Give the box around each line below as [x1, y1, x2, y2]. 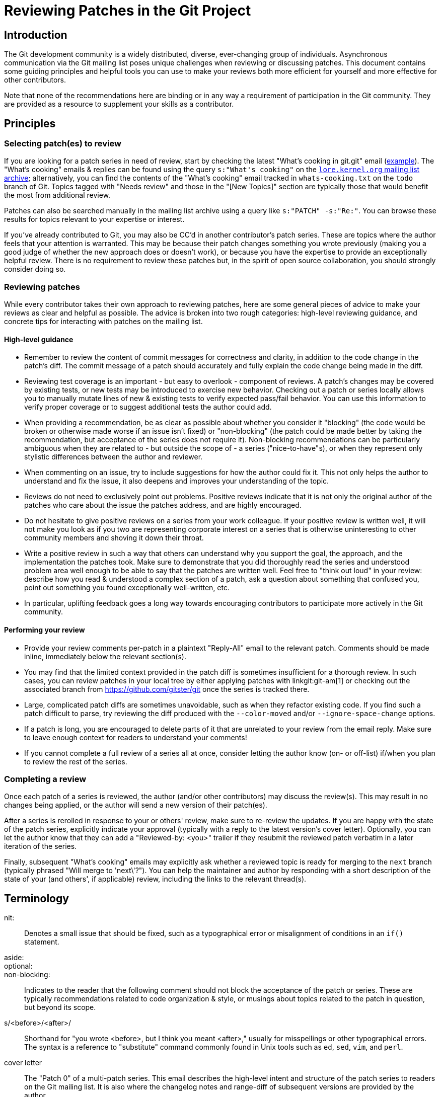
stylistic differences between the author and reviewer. [24, 452, 203, 461]
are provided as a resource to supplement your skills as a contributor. [4, 100, 234, 109]
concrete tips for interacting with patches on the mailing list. [4, 317, 203, 326]
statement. [24, 937, 59, 947]
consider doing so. [4, 265, 66, 274]
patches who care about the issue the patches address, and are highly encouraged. [24, 501, 302, 510]
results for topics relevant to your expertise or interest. [4, 215, 185, 224]
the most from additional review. [4, 191, 111, 200]
